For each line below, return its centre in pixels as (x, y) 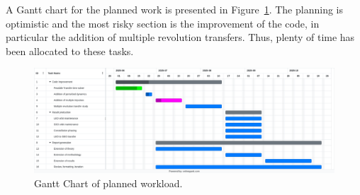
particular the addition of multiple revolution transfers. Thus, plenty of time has (180, 37)
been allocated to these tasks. (70, 51)
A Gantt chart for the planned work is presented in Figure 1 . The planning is (174, 9)
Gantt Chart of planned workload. (108, 183)
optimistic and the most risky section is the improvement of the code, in (163, 23)
